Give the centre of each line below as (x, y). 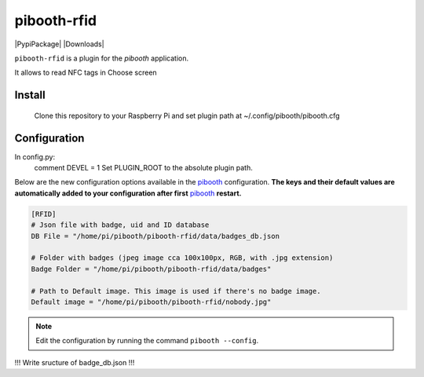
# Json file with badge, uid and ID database (120, 225)
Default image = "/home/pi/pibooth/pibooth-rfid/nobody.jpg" (151, 302)
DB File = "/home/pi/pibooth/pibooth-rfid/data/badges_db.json (155, 236)
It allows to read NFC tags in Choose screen (86, 73)
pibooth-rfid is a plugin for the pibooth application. (101, 58)
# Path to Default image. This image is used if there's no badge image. (176, 291)
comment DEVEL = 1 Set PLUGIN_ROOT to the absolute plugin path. (143, 168)
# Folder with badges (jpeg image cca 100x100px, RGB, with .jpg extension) (182, 258)
